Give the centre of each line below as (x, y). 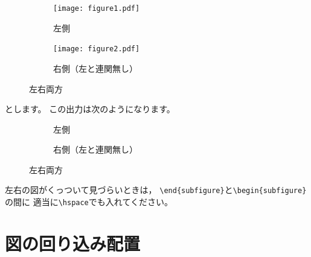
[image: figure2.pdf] (97, 49)
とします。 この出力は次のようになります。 (90, 109)
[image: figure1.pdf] (97, 8)
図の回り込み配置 (73, 243)
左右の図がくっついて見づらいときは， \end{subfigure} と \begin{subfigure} (156, 190)
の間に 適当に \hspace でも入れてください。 (89, 202)
